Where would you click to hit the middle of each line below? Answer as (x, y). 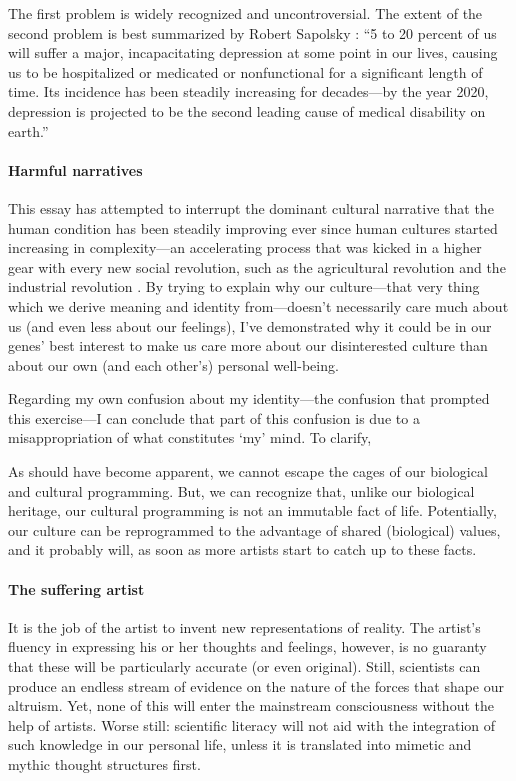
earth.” (28, 130)
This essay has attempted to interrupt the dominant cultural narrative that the (251, 207)
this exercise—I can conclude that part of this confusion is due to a (214, 417)
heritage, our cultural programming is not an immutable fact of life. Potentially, (252, 510)
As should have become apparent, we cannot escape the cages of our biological (248, 471)
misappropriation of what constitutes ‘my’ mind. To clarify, (190, 437)
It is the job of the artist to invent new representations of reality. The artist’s (244, 626)
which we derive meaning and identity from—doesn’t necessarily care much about (258, 305)
